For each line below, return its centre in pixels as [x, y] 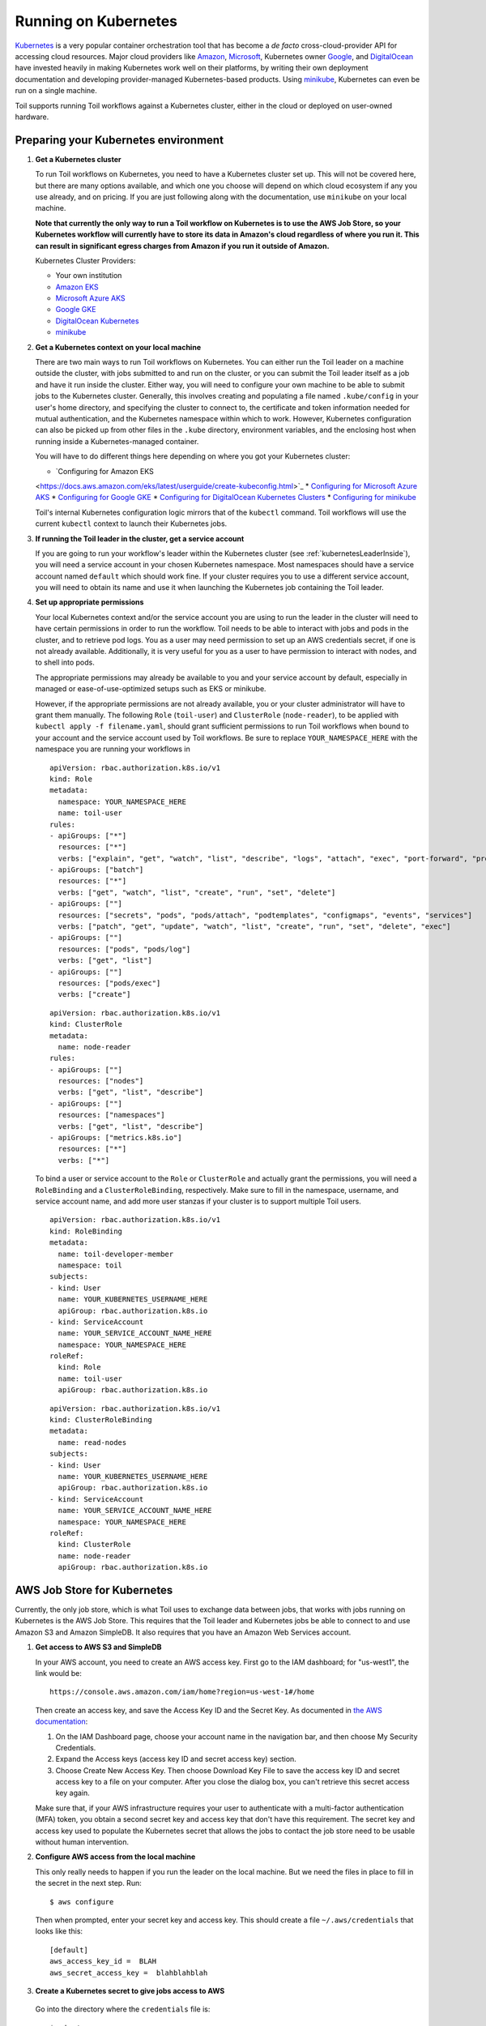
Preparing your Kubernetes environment [119, 140]
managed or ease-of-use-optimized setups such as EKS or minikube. [151, 689]
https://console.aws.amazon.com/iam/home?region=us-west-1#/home [182, 1692]
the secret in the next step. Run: [88, 1883]
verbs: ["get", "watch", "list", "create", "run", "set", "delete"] [197, 892]
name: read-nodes [92, 1442]
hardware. [32, 117]
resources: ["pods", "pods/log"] [124, 949]
